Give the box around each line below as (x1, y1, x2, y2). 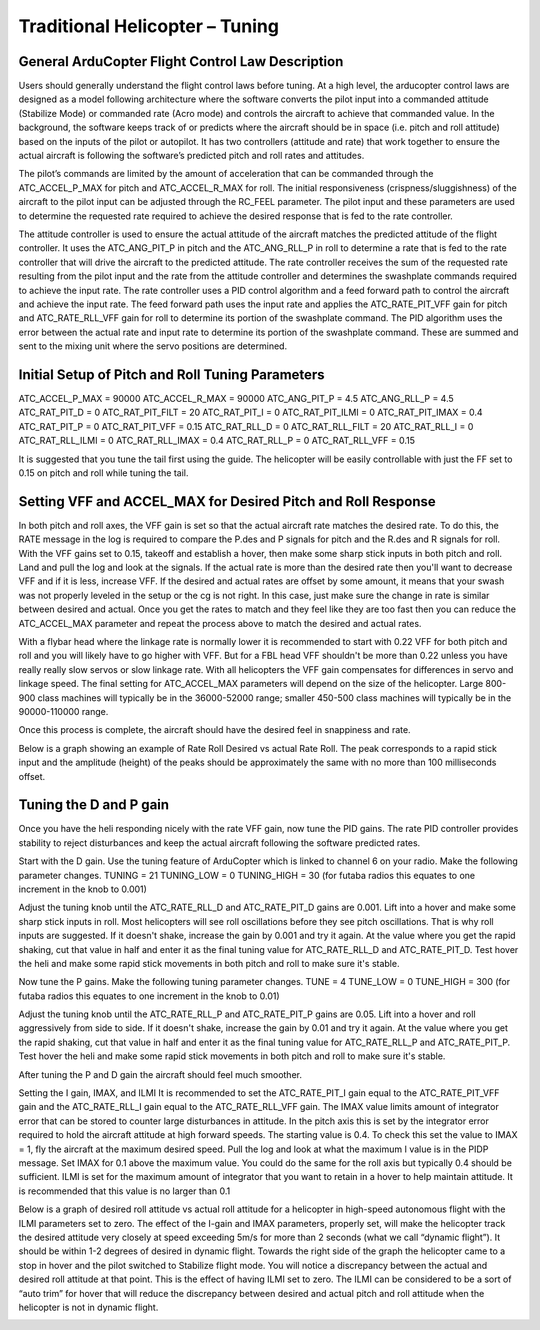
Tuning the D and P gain (18, 796, 170, 814)
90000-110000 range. (18, 705, 109, 717)
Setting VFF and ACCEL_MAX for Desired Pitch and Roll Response (18, 493, 437, 510)
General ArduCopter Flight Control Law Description (18, 53, 344, 70)
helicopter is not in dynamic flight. (18, 1301, 159, 1313)
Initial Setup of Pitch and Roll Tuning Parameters (18, 366, 325, 383)
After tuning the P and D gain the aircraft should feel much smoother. (18, 1068, 302, 1080)
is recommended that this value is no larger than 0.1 (18, 1185, 231, 1197)
